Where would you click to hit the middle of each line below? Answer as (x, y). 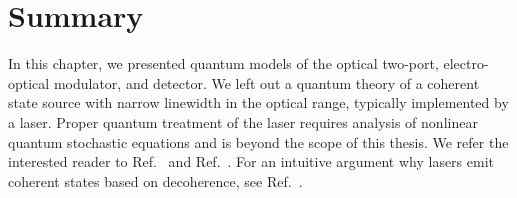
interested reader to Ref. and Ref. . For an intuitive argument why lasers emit (251, 161)
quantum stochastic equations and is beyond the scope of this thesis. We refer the (258, 141)
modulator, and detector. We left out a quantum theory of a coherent (266, 82)
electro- (466, 63)
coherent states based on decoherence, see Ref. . (155, 180)
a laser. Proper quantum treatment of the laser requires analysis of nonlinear (243, 121)
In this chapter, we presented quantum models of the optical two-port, (223, 63)
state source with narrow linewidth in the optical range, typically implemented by (258, 102)
